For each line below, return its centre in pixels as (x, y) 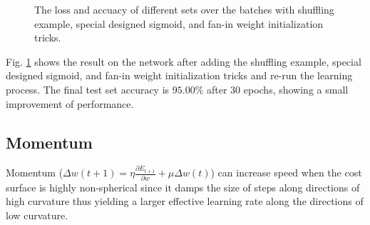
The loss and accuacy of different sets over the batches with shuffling (184, 9)
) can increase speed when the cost (286, 172)
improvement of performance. (70, 103)
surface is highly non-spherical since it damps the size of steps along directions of (183, 187)
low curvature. (37, 215)
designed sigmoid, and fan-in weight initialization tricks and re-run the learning (179, 75)
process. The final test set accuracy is (88, 89)
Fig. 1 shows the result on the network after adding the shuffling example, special (184, 61)
